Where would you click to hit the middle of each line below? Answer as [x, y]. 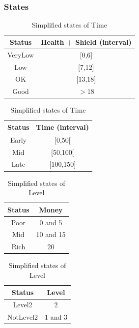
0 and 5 [51, 222]
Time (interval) [63, 127]
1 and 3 [56, 317]
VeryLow [21, 54]
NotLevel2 [23, 317]
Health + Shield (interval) [86, 42]
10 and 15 [51, 234]
